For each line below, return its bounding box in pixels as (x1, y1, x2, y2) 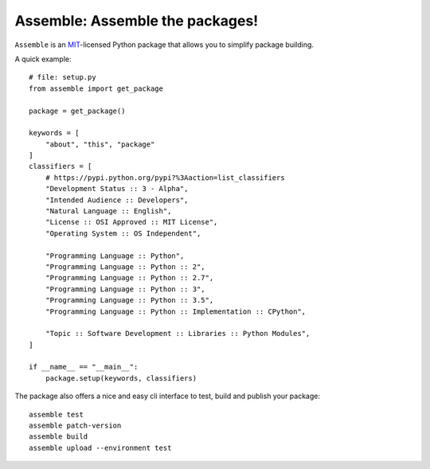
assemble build (29, 432, 88, 441)
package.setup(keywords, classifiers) (45, 373, 197, 382)
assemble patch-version (29, 421, 122, 430)
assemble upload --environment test (29, 443, 172, 452)
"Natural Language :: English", (45, 207, 172, 216)
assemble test (29, 410, 84, 419)
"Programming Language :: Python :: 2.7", (45, 273, 214, 283)
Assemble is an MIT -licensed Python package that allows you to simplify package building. (14, 40, 315, 49)
